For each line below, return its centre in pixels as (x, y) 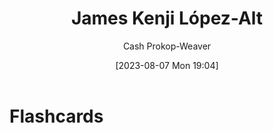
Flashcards (56, 116)
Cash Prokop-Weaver (167, 46)
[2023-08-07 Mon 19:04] (167, 65)
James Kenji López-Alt (167, 18)
